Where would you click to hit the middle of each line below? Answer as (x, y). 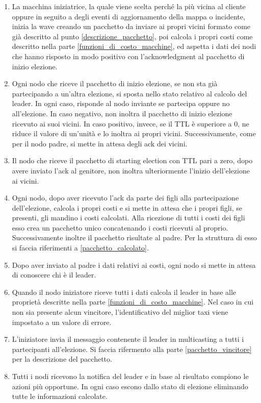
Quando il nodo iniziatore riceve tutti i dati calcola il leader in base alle (124, 292)
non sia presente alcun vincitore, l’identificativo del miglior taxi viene (120, 312)
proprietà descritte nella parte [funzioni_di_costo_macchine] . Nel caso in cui (133, 302)
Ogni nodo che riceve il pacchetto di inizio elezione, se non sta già (115, 83)
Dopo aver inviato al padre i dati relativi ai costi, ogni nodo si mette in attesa (134, 265)
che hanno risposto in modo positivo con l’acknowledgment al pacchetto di (128, 56)
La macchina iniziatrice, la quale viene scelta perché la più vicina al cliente (129, 6)
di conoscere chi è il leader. (54, 275)
